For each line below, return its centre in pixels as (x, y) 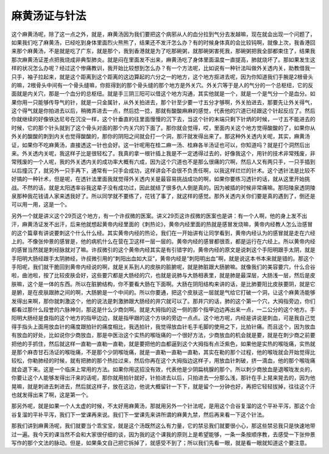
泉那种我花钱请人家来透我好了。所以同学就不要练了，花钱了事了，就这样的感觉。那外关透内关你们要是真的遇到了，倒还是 (163, 196)
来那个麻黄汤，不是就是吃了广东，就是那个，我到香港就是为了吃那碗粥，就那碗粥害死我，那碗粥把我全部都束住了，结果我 (163, 51)
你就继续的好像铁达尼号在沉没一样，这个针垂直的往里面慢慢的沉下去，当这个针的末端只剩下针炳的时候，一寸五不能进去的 (163, 119)
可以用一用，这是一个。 (41, 205)
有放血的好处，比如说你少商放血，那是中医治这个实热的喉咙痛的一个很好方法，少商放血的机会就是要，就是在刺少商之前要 (163, 335)
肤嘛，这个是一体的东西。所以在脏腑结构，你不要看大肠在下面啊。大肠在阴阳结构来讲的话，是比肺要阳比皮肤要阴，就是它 (163, 284)
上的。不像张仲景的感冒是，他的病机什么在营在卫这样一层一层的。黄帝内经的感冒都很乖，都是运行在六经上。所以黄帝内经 (163, 241)
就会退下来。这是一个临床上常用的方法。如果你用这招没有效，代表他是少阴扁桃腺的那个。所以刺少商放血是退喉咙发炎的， (163, 369)
